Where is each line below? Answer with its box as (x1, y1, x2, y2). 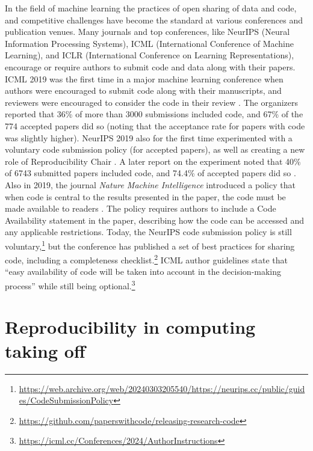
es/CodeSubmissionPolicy (19, 394, 114, 407)
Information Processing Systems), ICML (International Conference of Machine (5, 37, 294, 49)
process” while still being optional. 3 (5, 277, 135, 292)
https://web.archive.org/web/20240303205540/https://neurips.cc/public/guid (19, 382, 305, 394)
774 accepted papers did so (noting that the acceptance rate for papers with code (5, 119, 305, 132)
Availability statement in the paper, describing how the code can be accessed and (5, 213, 304, 226)
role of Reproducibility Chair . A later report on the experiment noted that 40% (5, 155, 301, 167)
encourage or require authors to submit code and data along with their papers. (5, 60, 296, 73)
